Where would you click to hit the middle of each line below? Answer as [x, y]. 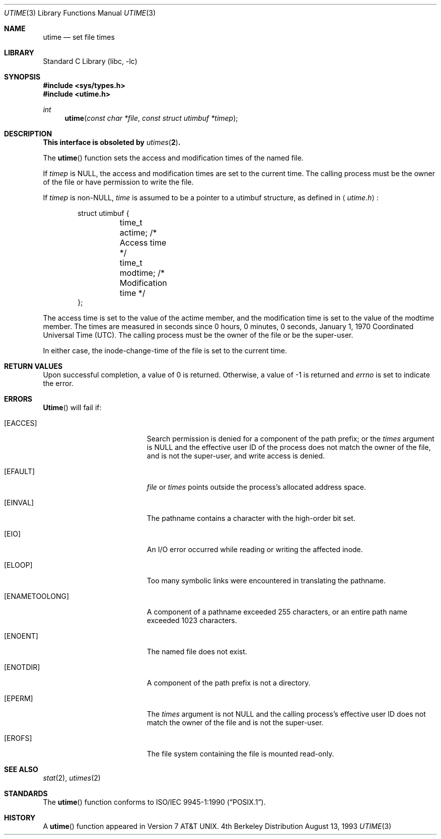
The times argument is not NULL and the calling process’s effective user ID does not [286, 714]
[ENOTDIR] [22, 667]
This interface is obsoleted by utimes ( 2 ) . [112, 142]
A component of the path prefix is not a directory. [229, 683]
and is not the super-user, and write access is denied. [236, 456]
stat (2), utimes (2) [72, 778]
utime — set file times [79, 37]
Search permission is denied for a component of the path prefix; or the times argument [290, 439]
